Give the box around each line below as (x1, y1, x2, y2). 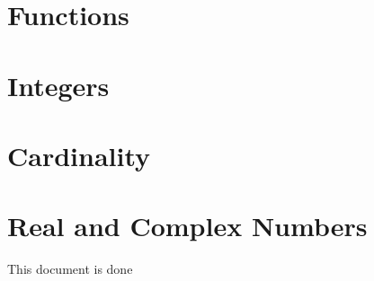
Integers (7, 66, 110, 103)
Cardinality (7, 136, 151, 173)
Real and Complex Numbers (7, 207, 368, 244)
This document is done (7, 259, 133, 278)
